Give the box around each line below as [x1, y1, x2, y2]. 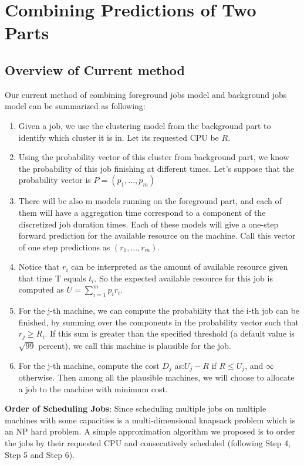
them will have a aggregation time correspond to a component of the [18, 206, 266, 218]
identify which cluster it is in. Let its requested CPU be [18, 131, 219, 143]
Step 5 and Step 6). [5, 448, 75, 460]
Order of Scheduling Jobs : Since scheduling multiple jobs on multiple [5, 402, 266, 415]
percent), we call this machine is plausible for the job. [38, 339, 231, 351]
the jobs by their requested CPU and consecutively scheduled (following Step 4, [5, 436, 291, 449]
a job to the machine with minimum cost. [18, 382, 168, 395]
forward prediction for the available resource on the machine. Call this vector [18, 229, 296, 242]
